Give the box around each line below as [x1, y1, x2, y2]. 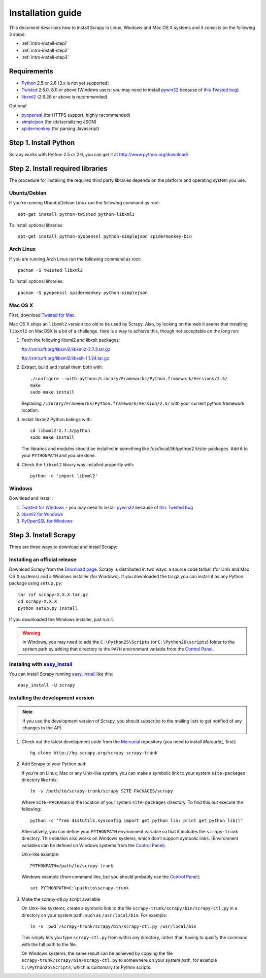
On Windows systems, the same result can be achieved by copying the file [21, 950, 173, 956]
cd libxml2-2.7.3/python [30, 428, 90, 433]
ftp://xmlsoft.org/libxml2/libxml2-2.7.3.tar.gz [21, 346, 111, 352]
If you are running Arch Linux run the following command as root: [9, 256, 141, 262]
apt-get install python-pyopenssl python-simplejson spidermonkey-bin [18, 234, 192, 239]
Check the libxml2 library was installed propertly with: [21, 461, 134, 467]
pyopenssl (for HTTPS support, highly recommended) [21, 112, 131, 118]
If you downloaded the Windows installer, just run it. [9, 616, 114, 622]
